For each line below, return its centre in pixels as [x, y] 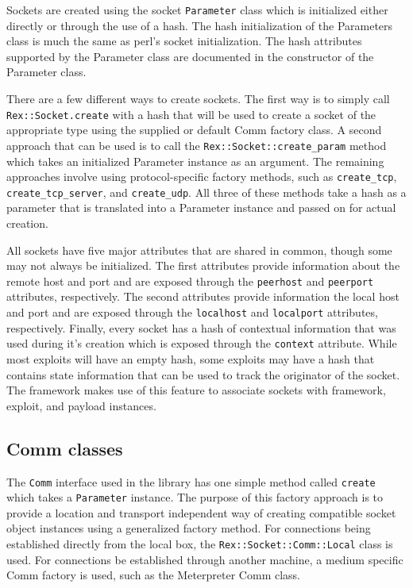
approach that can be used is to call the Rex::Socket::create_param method [197, 145]
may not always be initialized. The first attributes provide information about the [203, 265]
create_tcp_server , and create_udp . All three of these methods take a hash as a [206, 192]
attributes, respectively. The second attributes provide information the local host [203, 296]
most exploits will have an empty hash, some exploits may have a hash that [191, 358]
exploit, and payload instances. [81, 405]
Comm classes [65, 448]
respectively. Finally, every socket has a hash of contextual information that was [201, 327]
